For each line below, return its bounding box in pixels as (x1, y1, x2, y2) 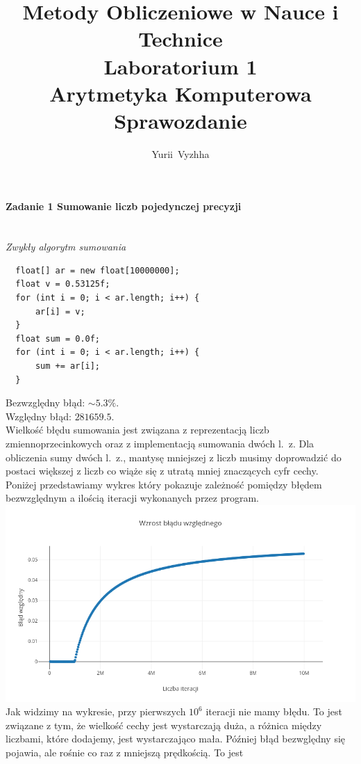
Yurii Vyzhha (151, 146, 210, 161)
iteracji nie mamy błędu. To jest (205, 704, 342, 719)
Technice (138, 24, 223, 53)
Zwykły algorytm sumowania (6, 239, 126, 254)
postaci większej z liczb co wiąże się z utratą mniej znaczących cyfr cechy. (6, 463, 319, 478)
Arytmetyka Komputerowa (49, 79, 312, 107)
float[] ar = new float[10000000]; (15, 265, 180, 276)
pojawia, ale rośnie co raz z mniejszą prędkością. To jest (6, 745, 244, 760)
